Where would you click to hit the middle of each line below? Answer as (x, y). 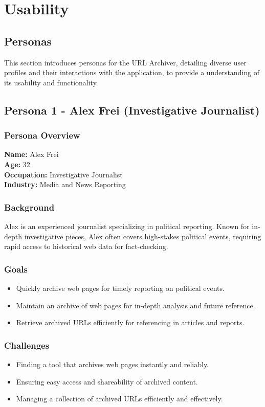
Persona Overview (42, 135)
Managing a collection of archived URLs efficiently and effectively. (119, 399)
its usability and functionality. (51, 82)
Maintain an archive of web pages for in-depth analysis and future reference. (136, 305)
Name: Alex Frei (31, 154)
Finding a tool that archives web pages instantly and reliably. (113, 364)
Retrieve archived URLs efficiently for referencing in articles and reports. (130, 322)
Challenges (27, 345)
